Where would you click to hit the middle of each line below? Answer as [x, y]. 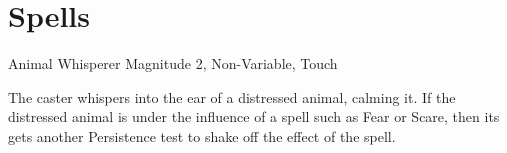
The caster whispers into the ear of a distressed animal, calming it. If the [232, 96]
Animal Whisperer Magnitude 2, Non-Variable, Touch [173, 63]
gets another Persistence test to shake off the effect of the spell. [202, 135]
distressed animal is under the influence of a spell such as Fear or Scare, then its [254, 116]
